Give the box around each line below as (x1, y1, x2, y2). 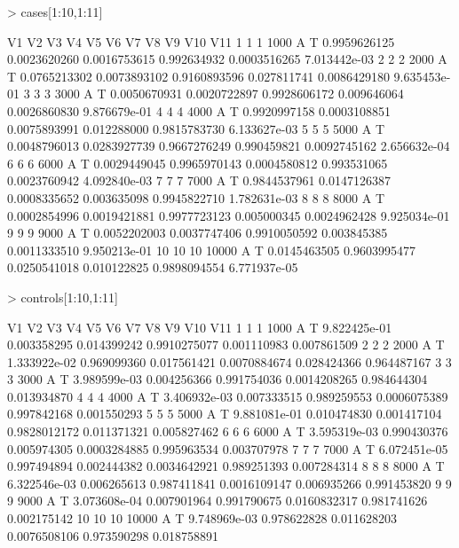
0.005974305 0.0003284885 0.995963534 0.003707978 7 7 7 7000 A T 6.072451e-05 (7, 439, 448, 458)
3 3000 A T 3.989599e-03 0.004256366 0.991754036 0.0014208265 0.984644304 (7, 370, 428, 388)
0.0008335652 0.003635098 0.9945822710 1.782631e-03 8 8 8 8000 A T (7, 188, 385, 207)
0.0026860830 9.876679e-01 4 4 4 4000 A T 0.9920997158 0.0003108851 (7, 101, 392, 120)
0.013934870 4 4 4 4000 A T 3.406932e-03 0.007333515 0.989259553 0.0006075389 (7, 387, 448, 405)
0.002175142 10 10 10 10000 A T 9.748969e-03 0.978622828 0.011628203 (7, 509, 398, 528)
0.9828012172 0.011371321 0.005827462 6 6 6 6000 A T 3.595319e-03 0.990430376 (7, 422, 448, 441)
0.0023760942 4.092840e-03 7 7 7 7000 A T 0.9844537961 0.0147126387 (7, 171, 392, 190)
